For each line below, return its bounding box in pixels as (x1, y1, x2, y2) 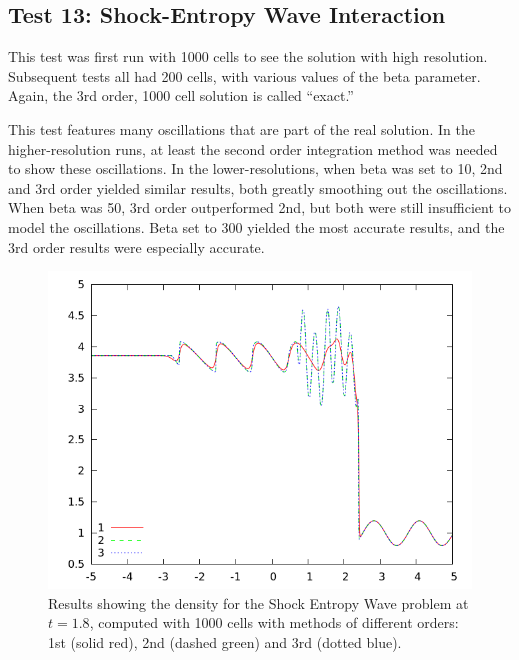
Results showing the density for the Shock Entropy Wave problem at (48, 592, 469, 613)
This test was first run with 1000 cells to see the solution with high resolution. (8, 46, 488, 67)
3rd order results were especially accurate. (8, 236, 265, 257)
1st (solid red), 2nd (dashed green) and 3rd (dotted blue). (48, 631, 402, 652)
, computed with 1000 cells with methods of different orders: (89, 612, 459, 633)
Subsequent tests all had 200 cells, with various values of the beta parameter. (8, 65, 481, 86)
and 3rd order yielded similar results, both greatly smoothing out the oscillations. (8, 177, 508, 198)
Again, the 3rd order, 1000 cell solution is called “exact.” (8, 85, 354, 106)
